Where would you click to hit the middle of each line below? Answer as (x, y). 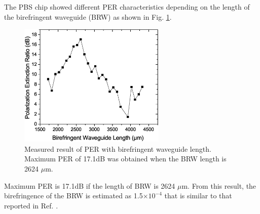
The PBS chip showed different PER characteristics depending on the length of (127, 7)
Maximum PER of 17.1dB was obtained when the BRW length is (125, 159)
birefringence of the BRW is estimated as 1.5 (73, 196)
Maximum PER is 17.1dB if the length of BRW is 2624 (90, 185)
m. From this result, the (219, 185)
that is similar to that (198, 196)
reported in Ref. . (31, 205)
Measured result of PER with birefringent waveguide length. (118, 148)
